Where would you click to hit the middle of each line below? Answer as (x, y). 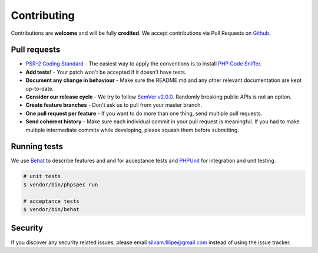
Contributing (43, 15)
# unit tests (42, 176)
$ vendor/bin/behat (51, 210)
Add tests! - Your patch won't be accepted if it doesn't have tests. (106, 72)
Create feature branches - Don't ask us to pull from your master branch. (114, 105)
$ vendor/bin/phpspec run (61, 185)
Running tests (37, 147)
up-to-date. (40, 88)
